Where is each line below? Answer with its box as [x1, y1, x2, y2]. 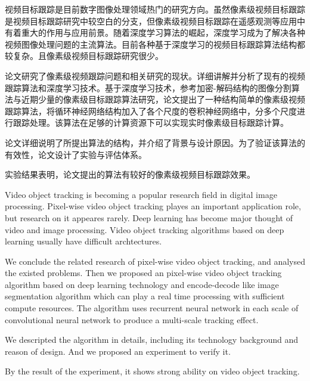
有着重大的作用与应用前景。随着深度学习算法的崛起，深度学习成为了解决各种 [5, 26, 305, 39]
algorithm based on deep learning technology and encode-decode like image [5, 278, 279, 290]
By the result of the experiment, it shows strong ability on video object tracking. [5, 365, 300, 377]
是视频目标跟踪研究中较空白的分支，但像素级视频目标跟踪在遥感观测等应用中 [5, 14, 305, 27]
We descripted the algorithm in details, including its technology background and [5, 333, 298, 346]
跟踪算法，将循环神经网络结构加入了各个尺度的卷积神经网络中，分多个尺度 [5, 104, 297, 117]
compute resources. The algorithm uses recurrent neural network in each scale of [5, 302, 299, 314]
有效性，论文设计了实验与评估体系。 [5, 148, 147, 160]
